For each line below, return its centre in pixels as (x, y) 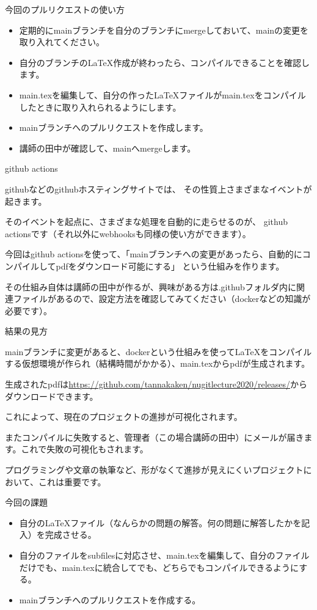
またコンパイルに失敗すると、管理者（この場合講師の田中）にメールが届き (155, 437)
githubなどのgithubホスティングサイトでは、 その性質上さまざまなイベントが (158, 189)
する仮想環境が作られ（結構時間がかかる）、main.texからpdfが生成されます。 (158, 363)
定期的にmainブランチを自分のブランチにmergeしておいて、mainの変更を (164, 30)
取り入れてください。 (62, 42)
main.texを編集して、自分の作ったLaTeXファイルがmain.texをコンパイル (162, 94)
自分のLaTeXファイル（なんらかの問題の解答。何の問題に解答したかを (160, 522)
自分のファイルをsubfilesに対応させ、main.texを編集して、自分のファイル (164, 555)
